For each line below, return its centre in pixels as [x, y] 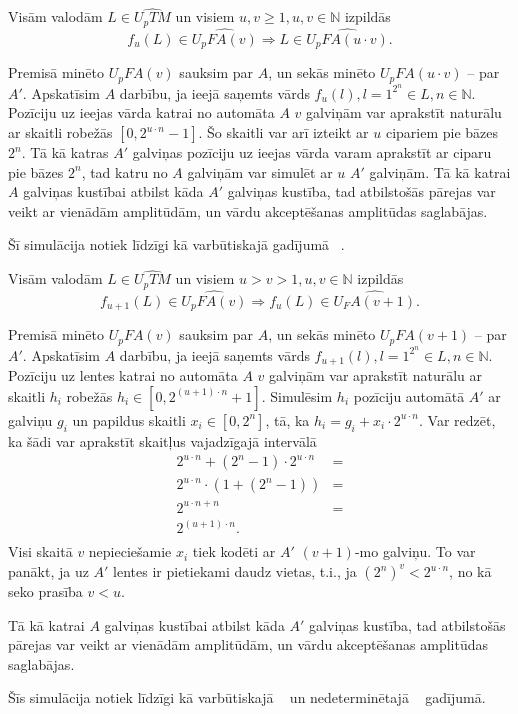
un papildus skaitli [129, 419]
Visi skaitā [40, 551]
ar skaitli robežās [60, 132]
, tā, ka [287, 419]
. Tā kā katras [65, 152]
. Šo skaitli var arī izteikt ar [283, 132]
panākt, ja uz [48, 571]
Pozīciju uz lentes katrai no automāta [123, 375]
